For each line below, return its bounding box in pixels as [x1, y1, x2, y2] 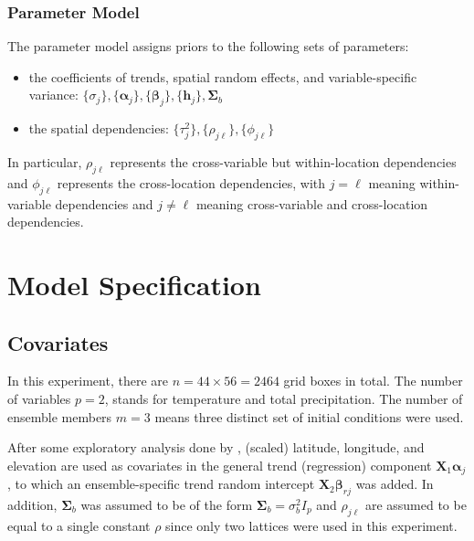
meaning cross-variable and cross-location [195, 194, 428, 213]
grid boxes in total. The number [283, 371, 463, 390]
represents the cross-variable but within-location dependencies [110, 153, 457, 171]
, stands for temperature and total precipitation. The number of [104, 388, 463, 408]
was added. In [355, 474, 434, 493]
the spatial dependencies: [28, 119, 169, 138]
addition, [7, 494, 58, 514]
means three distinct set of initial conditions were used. [154, 407, 464, 426]
